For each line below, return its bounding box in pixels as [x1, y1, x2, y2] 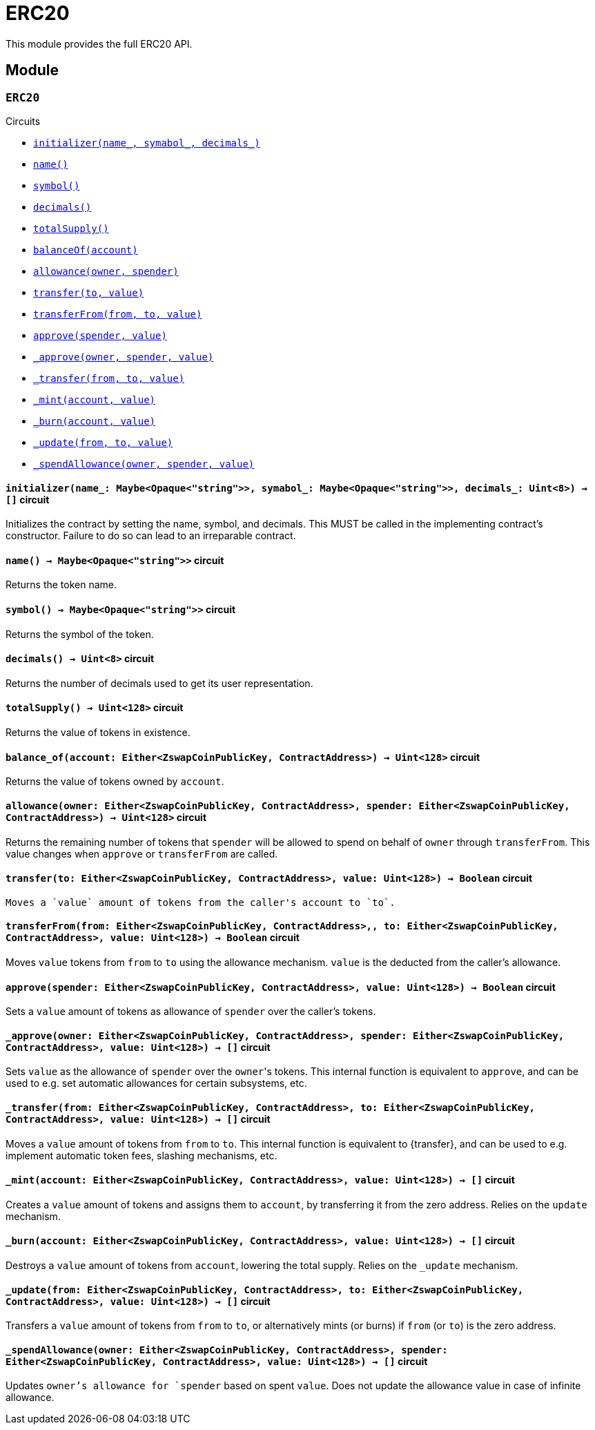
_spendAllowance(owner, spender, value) [33, 458, 255, 470]
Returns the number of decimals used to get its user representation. [6, 677, 313, 689]
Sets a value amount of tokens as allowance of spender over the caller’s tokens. [6, 1005, 376, 1018]
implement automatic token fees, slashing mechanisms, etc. [6, 1149, 277, 1161]
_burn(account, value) [33, 415, 156, 427]
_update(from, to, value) [33, 436, 173, 448]
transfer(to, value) [33, 287, 144, 298]
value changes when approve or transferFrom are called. [6, 847, 278, 860]
